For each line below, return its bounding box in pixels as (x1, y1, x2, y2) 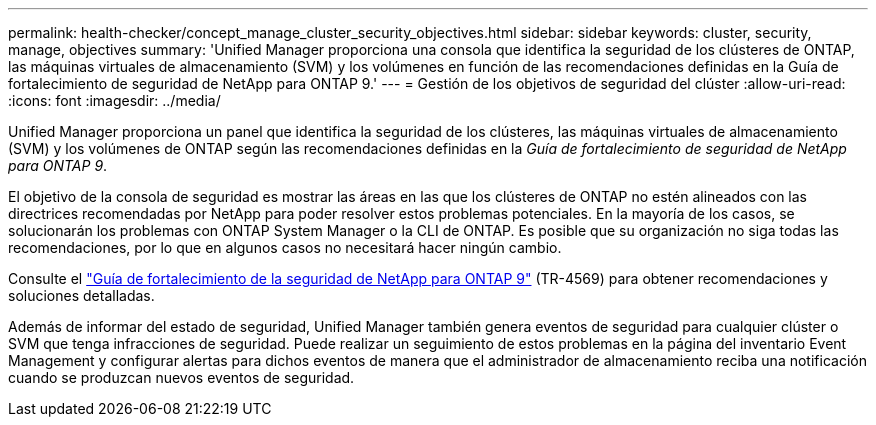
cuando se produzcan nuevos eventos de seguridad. (8, 369, 355, 386)
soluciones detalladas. (8, 287, 155, 304)
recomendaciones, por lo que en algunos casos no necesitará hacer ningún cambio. (8, 239, 562, 256)
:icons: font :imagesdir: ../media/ (8, 92, 221, 109)
